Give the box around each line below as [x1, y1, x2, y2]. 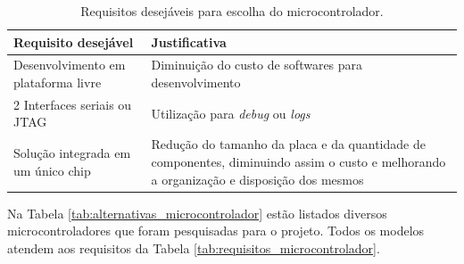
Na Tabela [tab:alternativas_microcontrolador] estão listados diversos [7, 203, 387, 222]
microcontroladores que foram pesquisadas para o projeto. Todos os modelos [7, 221, 425, 240]
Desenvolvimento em [13, 55, 126, 74]
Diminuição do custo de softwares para [151, 55, 363, 74]
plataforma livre [13, 73, 102, 92]
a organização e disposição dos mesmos [151, 169, 364, 188]
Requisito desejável [13, 32, 134, 51]
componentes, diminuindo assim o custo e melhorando [151, 152, 446, 170]
